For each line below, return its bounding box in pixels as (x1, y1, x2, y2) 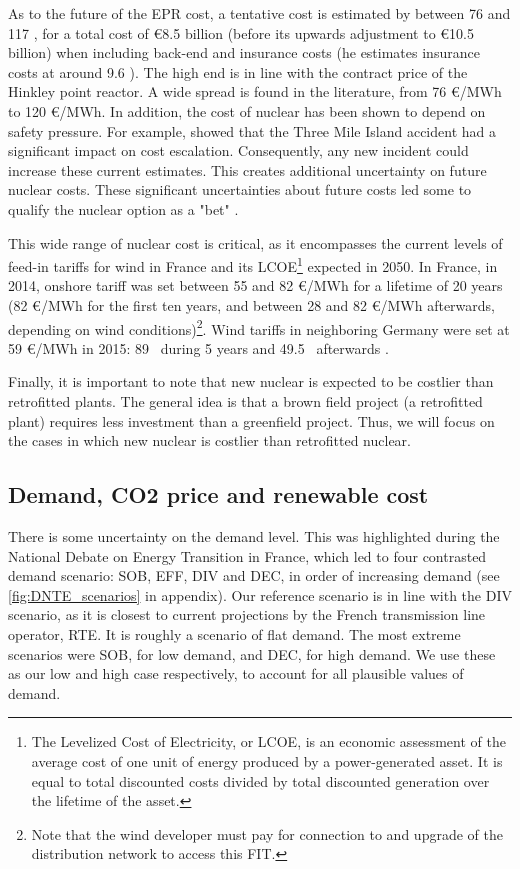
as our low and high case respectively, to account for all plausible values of (8, 663, 464, 684)
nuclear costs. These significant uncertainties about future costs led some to (8, 179, 472, 200)
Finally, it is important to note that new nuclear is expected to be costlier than (8, 371, 494, 392)
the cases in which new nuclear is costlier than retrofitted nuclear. (8, 430, 411, 451)
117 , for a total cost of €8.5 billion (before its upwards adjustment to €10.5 (8, 22, 474, 43)
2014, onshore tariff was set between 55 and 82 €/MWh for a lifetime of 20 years (8, 275, 503, 296)
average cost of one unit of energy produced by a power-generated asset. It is (31, 750, 503, 771)
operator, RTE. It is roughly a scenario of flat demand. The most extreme (8, 623, 461, 644)
